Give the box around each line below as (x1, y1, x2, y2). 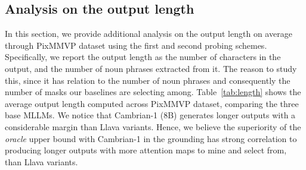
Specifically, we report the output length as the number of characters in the (5, 51, 281, 63)
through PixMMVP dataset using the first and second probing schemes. (5, 39, 267, 51)
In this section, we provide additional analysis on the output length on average (5, 27, 292, 40)
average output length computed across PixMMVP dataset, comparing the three (5, 97, 299, 109)
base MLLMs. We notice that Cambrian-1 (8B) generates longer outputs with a (5, 109, 296, 121)
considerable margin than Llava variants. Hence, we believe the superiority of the (5, 120, 301, 133)
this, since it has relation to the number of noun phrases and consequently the (5, 74, 290, 86)
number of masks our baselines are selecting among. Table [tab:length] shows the (5, 86, 301, 98)
